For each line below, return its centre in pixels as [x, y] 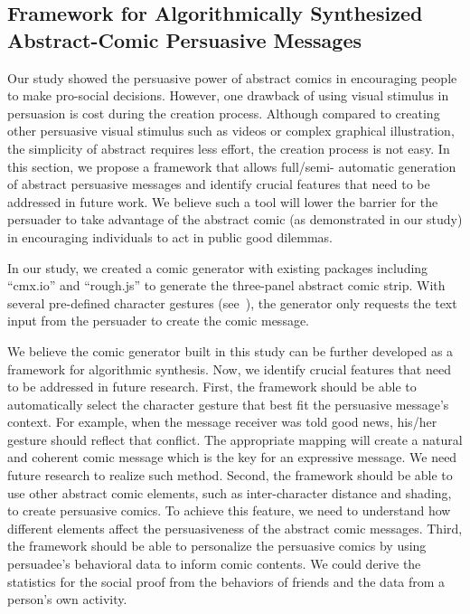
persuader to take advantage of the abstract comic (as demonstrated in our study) [235, 219]
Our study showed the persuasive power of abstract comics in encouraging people [232, 77]
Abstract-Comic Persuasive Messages [185, 39]
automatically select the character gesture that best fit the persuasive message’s [228, 404]
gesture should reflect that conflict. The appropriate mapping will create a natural [235, 439]
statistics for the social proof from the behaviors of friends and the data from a [226, 581]
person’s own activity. [67, 599]
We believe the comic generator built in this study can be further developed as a [230, 350]
